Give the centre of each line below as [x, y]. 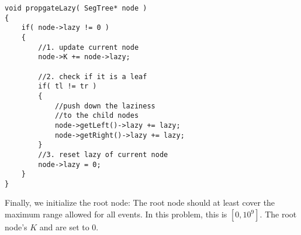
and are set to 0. [69, 227]
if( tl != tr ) [68, 86]
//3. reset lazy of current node [103, 154]
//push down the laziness [105, 106]
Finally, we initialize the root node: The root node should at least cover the [140, 202]
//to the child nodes [97, 116]
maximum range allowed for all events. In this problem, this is [116, 214]
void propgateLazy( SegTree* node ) [76, 8]
